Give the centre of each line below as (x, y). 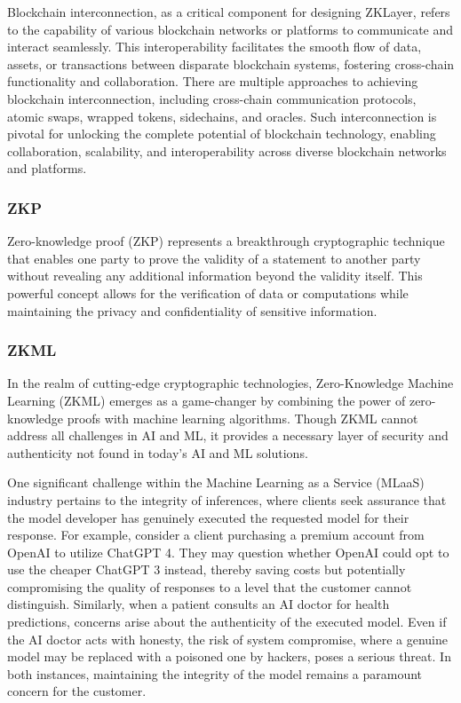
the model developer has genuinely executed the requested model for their (208, 517)
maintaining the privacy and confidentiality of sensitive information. (192, 310)
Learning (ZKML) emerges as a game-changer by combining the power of (207, 400)
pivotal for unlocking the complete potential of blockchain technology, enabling (222, 134)
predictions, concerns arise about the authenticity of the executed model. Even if (227, 622)
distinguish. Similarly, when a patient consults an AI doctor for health (199, 604)
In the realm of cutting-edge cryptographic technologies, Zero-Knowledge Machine (230, 383)
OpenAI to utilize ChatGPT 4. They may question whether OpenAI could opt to (228, 552)
